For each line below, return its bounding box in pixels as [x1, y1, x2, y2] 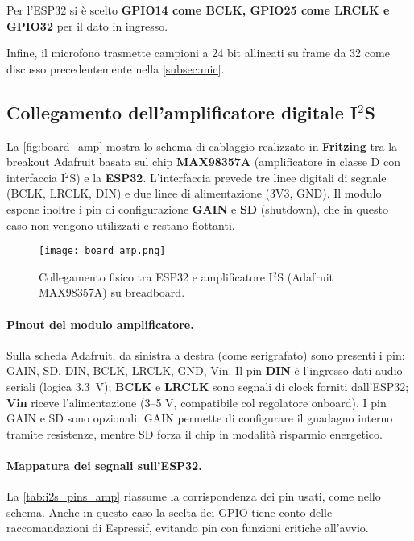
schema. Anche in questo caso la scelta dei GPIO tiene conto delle [6, 503, 333, 520]
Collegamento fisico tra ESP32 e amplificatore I [39, 268, 273, 285]
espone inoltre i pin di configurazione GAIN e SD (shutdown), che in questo [6, 200, 388, 217]
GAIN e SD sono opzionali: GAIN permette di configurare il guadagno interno [6, 410, 393, 427]
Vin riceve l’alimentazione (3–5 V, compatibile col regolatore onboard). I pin [6, 393, 387, 410]
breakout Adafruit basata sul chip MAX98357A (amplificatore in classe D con [6, 153, 400, 170]
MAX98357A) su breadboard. [39, 284, 185, 301]
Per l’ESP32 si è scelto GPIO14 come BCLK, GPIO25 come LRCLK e [6, 2, 390, 18]
